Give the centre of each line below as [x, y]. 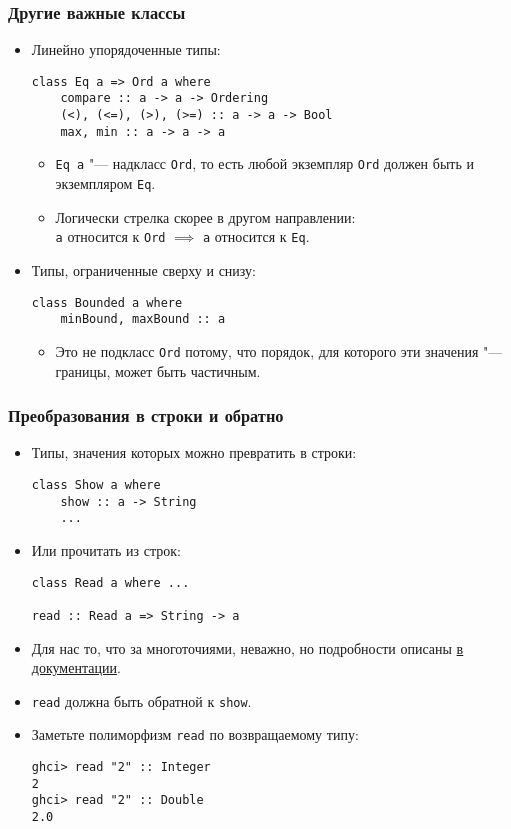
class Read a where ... [110, 582]
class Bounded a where [107, 302]
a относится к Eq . [256, 236]
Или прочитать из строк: [106, 549]
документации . [76, 667]
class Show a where [96, 484]
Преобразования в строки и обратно [146, 415]
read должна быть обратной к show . [141, 700]
